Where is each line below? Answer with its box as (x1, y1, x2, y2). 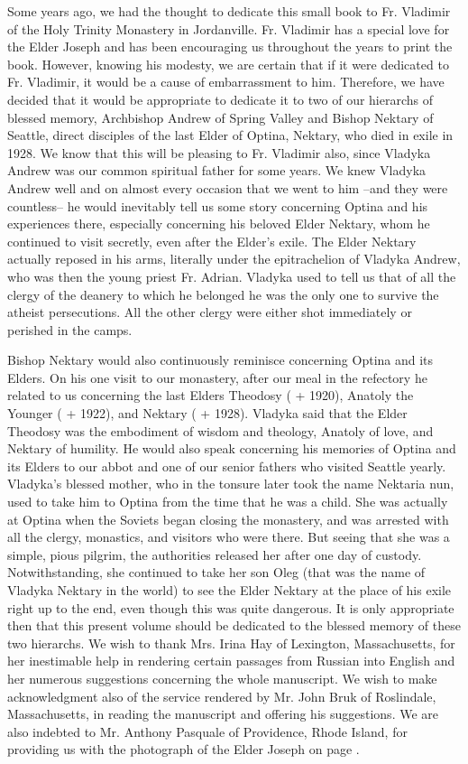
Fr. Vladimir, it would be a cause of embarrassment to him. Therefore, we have (7, 72, 445, 91)
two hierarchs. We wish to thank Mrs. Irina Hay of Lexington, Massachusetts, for (7, 633, 455, 652)
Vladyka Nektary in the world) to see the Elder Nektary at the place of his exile (7, 581, 452, 599)
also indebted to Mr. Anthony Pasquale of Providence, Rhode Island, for (7, 722, 408, 741)
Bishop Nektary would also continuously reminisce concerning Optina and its (7, 350, 434, 369)
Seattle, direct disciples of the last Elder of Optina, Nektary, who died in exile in (7, 126, 454, 144)
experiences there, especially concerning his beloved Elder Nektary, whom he (7, 214, 430, 233)
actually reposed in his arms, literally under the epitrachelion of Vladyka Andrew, (7, 249, 461, 268)
